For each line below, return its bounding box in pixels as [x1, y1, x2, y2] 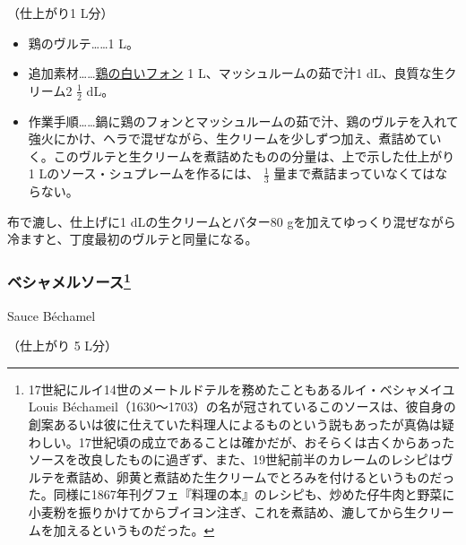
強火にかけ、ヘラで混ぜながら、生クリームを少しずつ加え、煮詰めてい [28, 129, 442, 148]
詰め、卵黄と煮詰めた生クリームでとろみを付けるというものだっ [78, 467, 455, 486]
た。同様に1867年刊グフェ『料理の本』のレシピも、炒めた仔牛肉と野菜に [28, 485, 455, 504]
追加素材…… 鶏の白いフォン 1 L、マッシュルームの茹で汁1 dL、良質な [28, 64, 432, 82]
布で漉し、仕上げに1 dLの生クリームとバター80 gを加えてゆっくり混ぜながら [7, 212, 456, 230]
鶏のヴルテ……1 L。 [28, 33, 139, 52]
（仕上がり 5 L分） [7, 336, 118, 355]
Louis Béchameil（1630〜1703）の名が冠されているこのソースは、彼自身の [28, 397, 456, 416]
